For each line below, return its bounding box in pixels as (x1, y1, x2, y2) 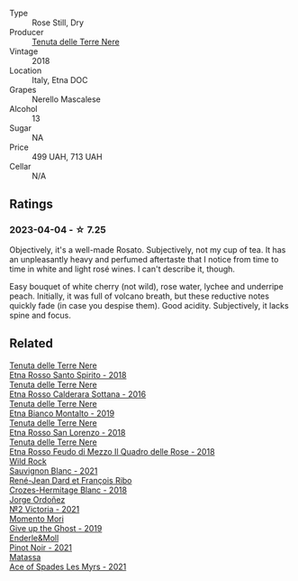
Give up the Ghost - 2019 (9, 522, 103, 533)
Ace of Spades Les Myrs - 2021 (9, 561, 127, 572)
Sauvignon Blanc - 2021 (9, 465, 98, 476)
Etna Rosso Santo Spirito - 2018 (9, 369, 127, 380)
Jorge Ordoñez (9, 493, 66, 504)
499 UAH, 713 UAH (32, 152, 103, 161)
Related (9, 336, 54, 351)
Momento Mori (9, 513, 65, 524)
